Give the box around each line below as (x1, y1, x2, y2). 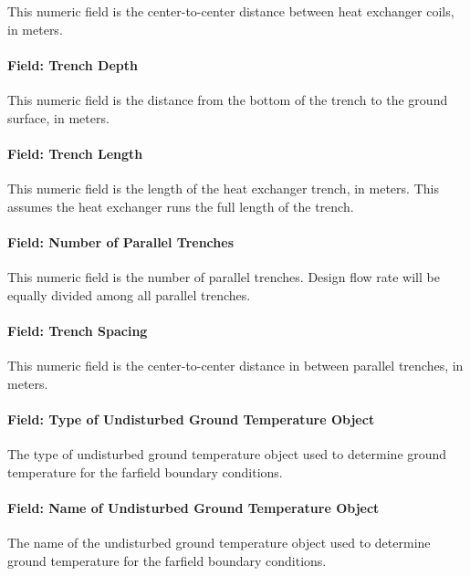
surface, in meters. (7, 108, 110, 127)
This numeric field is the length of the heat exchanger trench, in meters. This (7, 178, 439, 197)
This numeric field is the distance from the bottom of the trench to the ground (7, 89, 448, 109)
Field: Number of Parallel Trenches (7, 232, 235, 251)
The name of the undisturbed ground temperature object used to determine (7, 532, 431, 551)
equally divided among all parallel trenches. (7, 285, 251, 304)
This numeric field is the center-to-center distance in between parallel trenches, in (7, 355, 464, 374)
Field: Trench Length (7, 143, 143, 162)
